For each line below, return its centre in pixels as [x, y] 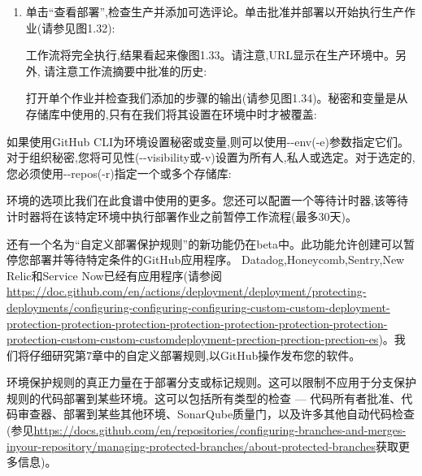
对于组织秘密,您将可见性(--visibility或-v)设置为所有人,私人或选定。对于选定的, [211, 157]
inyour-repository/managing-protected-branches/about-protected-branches [191, 446]
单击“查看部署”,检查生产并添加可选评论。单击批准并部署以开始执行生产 [215, 11]
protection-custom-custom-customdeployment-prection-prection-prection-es [193, 339]
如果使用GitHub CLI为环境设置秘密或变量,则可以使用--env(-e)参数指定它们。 [208, 141]
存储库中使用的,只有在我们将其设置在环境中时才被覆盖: [171, 113]
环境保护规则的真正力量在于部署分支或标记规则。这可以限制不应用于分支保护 [211, 382]
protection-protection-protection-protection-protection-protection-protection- [197, 323]
